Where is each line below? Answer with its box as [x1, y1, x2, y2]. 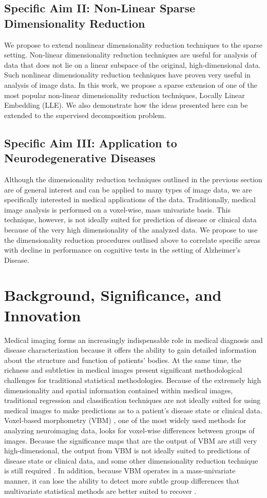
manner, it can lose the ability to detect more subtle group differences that [4, 475, 240, 486]
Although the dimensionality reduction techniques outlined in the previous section [4, 174, 262, 184]
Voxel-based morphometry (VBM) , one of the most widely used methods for [4, 415, 246, 426]
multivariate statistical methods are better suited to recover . [4, 485, 197, 496]
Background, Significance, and [4, 284, 222, 305]
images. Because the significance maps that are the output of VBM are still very [4, 435, 257, 446]
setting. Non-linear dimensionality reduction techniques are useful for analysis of [4, 49, 257, 60]
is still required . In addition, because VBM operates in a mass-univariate [4, 465, 236, 476]
